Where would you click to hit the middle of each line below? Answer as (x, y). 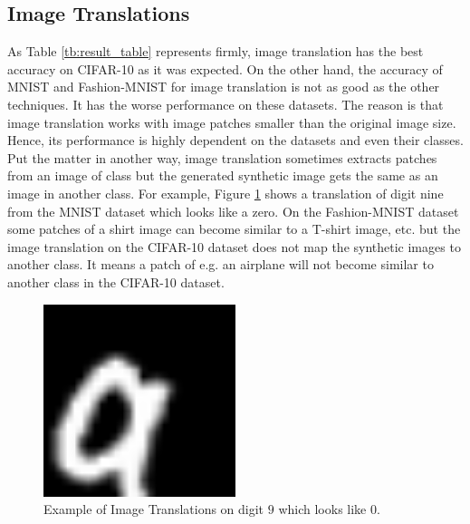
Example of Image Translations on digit (154, 509)
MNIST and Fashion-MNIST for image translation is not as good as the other (224, 87)
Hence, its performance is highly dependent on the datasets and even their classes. (235, 140)
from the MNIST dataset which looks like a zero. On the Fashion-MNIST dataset (233, 211)
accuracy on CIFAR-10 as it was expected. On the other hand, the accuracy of (225, 68)
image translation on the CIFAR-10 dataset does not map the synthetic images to (234, 246)
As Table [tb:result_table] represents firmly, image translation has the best (216, 51)
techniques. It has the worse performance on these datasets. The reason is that (225, 104)
